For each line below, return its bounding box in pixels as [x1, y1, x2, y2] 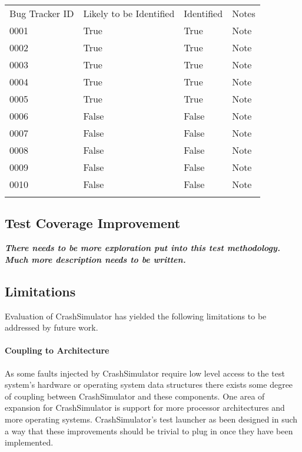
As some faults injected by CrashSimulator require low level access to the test [5, 367, 285, 379]
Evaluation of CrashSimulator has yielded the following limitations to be [5, 309, 267, 322]
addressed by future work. [5, 321, 98, 334]
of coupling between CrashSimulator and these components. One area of [5, 390, 265, 402]
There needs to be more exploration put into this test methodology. [5, 242, 280, 254]
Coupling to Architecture [5, 344, 109, 357]
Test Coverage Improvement [5, 214, 181, 232]
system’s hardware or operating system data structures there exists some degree [5, 378, 293, 391]
